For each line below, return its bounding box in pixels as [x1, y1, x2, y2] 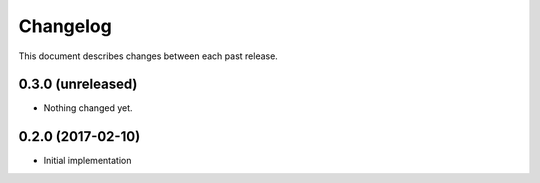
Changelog [18, 15, 112, 37]
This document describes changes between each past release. [18, 50, 279, 62]
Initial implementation [43, 155, 132, 167]
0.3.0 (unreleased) [18, 76, 138, 93]
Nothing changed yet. [43, 102, 134, 114]
